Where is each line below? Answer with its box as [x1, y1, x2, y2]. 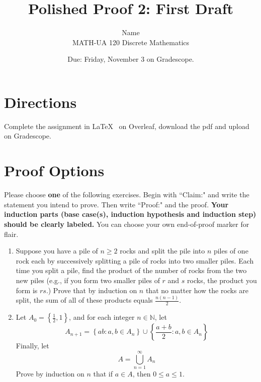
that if [93, 368, 113, 378]
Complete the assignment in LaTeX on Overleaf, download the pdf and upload [4, 120, 249, 131]
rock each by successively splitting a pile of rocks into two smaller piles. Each [16, 255, 254, 266]
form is [16, 285, 38, 295]
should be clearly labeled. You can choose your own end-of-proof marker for [4, 218, 249, 229]
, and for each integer [69, 312, 135, 322]
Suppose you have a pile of [16, 245, 98, 256]
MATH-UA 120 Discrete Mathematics [72, 37, 190, 47]
